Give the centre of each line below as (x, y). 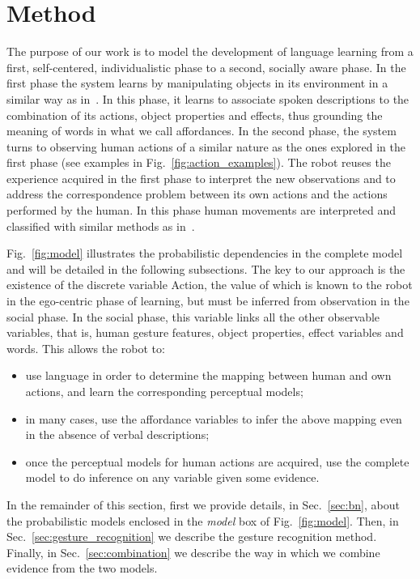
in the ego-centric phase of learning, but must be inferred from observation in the (208, 301)
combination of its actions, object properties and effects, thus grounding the (195, 115)
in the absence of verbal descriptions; (117, 434)
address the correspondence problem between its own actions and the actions (197, 194)
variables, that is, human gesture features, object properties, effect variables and (205, 332)
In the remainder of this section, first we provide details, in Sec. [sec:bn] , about (203, 504)
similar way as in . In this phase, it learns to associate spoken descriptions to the (208, 98)
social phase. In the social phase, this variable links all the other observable (193, 316)
